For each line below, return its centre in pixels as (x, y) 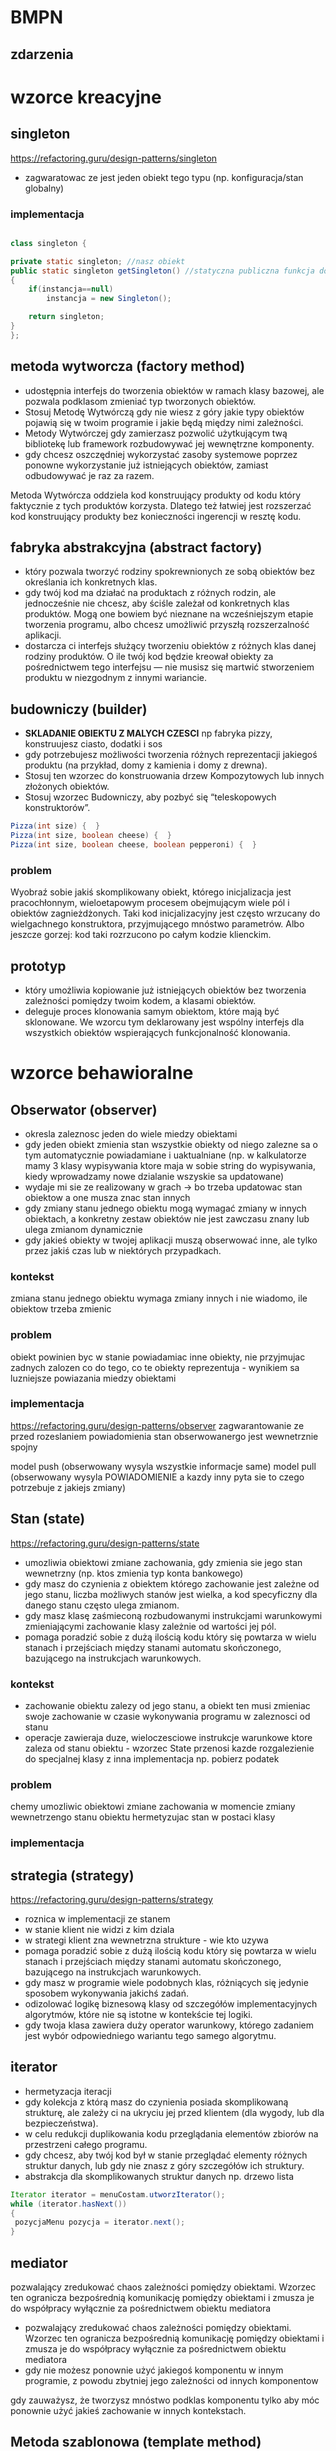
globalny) (44, 188)
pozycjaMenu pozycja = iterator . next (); (100, 2222)
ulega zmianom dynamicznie (83, 1229)
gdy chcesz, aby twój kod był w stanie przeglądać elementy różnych (166, 2155)
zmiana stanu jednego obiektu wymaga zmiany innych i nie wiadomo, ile (159, 1298)
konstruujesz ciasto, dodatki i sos (93, 744)
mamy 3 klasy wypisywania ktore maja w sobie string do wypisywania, (170, 1165)
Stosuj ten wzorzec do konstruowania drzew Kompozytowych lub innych (174, 776)
